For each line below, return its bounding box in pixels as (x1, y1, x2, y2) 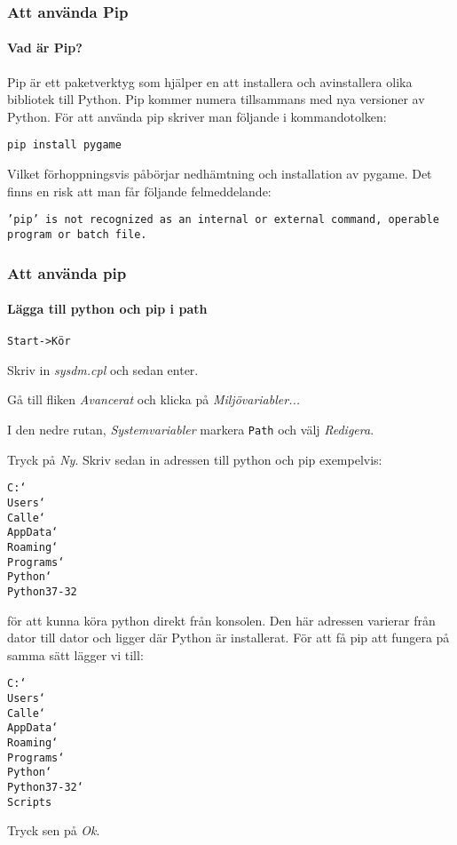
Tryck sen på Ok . (7, 821, 100, 840)
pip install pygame (7, 139, 122, 152)
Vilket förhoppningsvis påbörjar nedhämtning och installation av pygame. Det (7, 164, 432, 183)
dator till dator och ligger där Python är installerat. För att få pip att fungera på (7, 628, 450, 647)
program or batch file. (7, 227, 147, 241)
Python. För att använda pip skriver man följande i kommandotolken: (7, 107, 387, 125)
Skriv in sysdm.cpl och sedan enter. (7, 360, 199, 379)
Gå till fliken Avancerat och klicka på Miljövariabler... (7, 390, 301, 409)
